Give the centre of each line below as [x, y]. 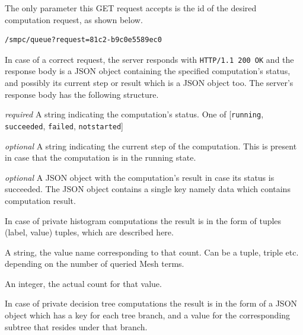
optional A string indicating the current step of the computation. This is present [151, 146]
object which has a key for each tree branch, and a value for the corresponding [148, 315]
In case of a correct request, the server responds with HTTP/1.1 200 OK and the [149, 59]
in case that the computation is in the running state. [101, 157]
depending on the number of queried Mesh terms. [95, 264]
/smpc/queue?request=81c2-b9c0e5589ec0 [83, 40]
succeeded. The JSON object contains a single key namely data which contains [148, 189]
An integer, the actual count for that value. [83, 283]
